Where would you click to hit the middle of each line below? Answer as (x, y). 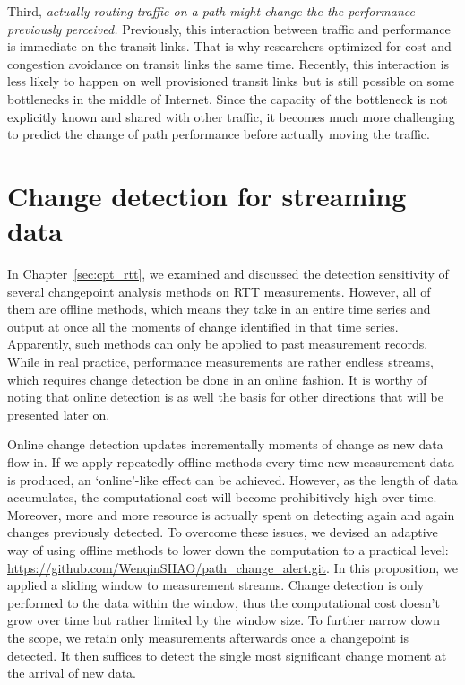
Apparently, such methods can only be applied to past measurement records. (218, 344)
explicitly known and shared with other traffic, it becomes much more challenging (231, 116)
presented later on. (59, 414)
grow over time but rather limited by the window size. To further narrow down (224, 620)
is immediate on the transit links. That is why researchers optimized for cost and (229, 46)
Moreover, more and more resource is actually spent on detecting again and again (231, 514)
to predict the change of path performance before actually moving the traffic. (219, 134)
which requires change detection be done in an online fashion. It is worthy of (217, 379)
